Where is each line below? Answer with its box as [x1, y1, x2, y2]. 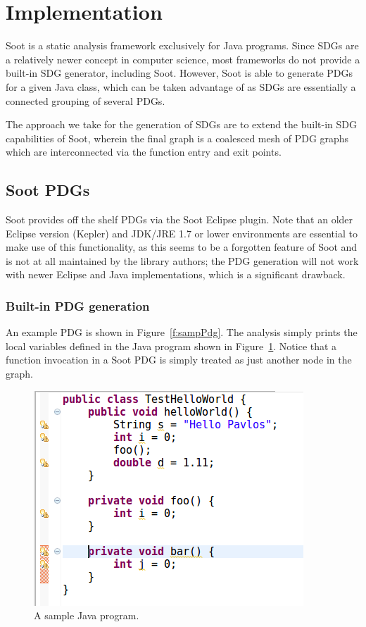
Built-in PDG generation [6, 297, 150, 314]
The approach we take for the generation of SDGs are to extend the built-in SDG [6, 117, 357, 132]
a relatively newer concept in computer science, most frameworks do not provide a [6, 51, 360, 66]
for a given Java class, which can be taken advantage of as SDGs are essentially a [6, 79, 356, 94]
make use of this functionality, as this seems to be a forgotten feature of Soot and [6, 240, 358, 254]
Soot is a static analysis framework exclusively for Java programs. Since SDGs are [6, 38, 359, 53]
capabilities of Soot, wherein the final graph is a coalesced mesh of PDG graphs [6, 130, 349, 145]
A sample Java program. [34, 608, 139, 623]
